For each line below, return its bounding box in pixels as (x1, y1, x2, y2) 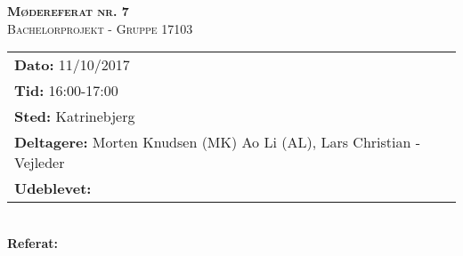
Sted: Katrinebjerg (14, 106, 135, 127)
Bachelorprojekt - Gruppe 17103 (7, 19, 193, 37)
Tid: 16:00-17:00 (14, 80, 118, 101)
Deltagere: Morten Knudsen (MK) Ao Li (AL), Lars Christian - (14, 132, 421, 153)
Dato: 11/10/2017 (14, 54, 130, 76)
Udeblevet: (14, 178, 92, 199)
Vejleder (14, 152, 65, 173)
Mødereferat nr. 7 (7, 2, 129, 20)
